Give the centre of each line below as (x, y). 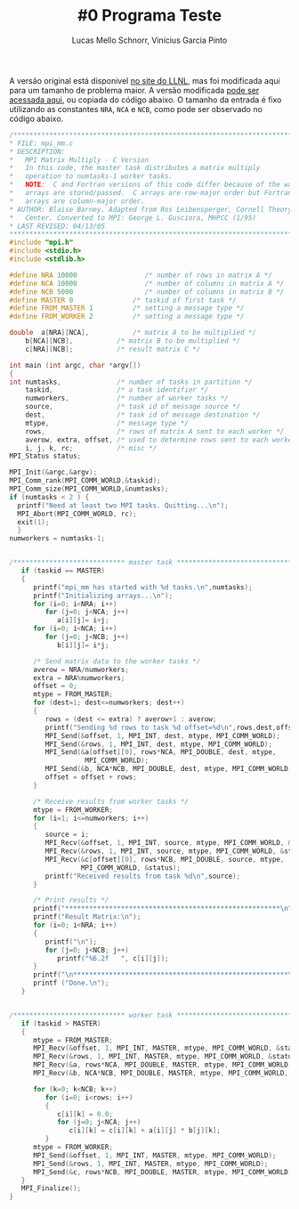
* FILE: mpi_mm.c (41, 143)
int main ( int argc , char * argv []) (75, 365)
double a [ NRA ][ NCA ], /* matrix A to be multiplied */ (133, 333)
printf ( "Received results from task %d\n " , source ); (143, 876)
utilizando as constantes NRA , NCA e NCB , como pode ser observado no (136, 109)
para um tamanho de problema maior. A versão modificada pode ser (134, 90)
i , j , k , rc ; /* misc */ (91, 448)
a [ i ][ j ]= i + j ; (83, 621)
